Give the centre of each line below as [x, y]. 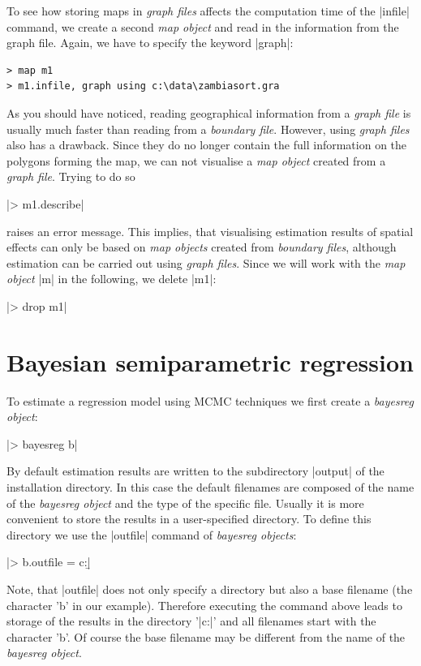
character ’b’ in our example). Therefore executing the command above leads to [204, 605]
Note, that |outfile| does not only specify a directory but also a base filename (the [210, 589]
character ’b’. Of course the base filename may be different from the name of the [206, 636]
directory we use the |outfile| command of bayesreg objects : [152, 534]
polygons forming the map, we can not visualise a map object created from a [196, 160]
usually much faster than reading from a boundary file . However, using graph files [208, 129]
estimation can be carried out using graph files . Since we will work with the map [206, 262]
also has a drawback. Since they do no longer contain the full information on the [207, 145]
